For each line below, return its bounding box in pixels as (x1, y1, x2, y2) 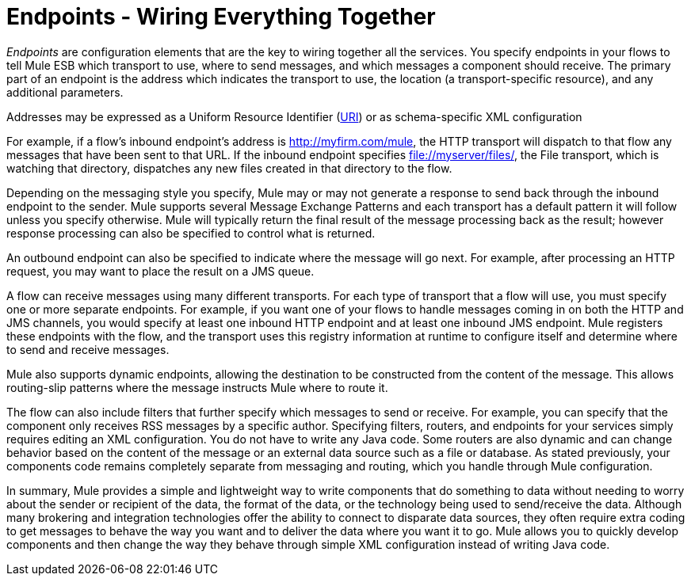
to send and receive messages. (6, 342, 170, 356)
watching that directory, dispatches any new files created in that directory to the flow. (6, 161, 452, 175)
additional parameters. (6, 85, 124, 99)
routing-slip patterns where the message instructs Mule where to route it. (6, 380, 388, 394)
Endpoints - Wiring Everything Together (6, 3, 436, 30)
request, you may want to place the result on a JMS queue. (6, 264, 315, 278)
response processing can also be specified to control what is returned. (6, 226, 376, 240)
